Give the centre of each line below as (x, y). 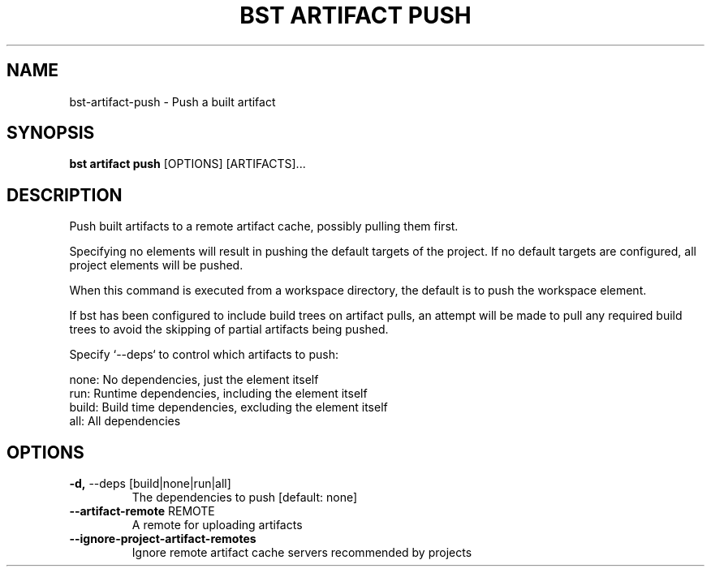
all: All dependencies (125, 421)
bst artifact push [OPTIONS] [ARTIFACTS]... (187, 164)
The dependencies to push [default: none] (245, 498)
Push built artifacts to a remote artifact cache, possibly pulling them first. (264, 226)
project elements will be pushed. (156, 265)
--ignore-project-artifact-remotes (163, 539)
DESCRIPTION (65, 195)
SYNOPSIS (51, 133)
